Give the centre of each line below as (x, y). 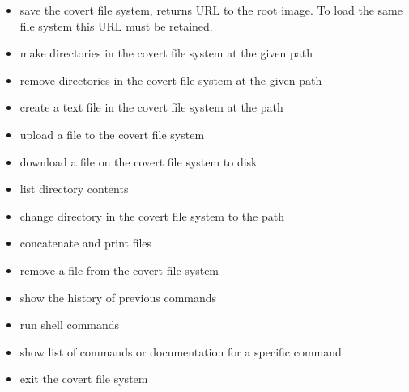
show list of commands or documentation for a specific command (181, 351)
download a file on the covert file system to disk (138, 161)
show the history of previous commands (118, 297)
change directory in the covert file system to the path (152, 215)
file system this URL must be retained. (116, 25)
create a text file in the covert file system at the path (151, 107)
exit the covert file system (84, 379)
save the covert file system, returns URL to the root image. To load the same (211, 10)
